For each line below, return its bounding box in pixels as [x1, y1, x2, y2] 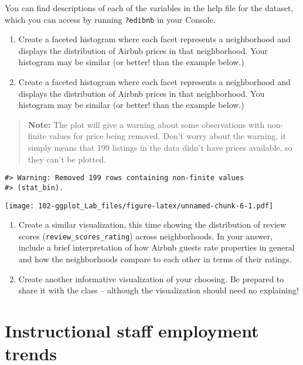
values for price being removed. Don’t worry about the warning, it [49, 130, 287, 142]
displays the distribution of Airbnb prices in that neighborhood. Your [18, 44, 268, 56]
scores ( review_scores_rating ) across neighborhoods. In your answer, [18, 229, 273, 242]
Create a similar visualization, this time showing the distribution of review [18, 218, 287, 231]
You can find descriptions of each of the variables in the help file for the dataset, [5, 2, 294, 13]
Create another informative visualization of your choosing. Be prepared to [18, 272, 284, 285]
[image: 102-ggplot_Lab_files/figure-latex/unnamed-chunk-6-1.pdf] [5, 201, 274, 210]
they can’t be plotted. [28, 153, 106, 165]
